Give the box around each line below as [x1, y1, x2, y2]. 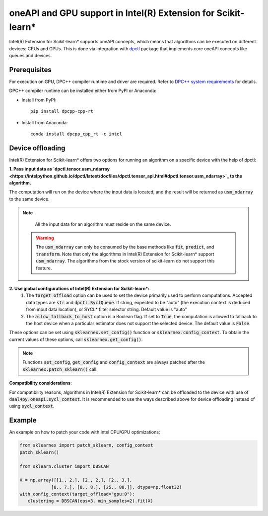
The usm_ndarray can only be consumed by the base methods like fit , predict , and [36, 244, 214, 250]
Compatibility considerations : [9, 380, 72, 386]
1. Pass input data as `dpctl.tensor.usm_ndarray [9, 166, 110, 172]
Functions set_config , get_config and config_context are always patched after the [22, 359, 205, 365]
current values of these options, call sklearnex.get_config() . [9, 336, 143, 343]
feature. [36, 265, 52, 271]
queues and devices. [9, 53, 52, 59]
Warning [36, 235, 54, 241]
